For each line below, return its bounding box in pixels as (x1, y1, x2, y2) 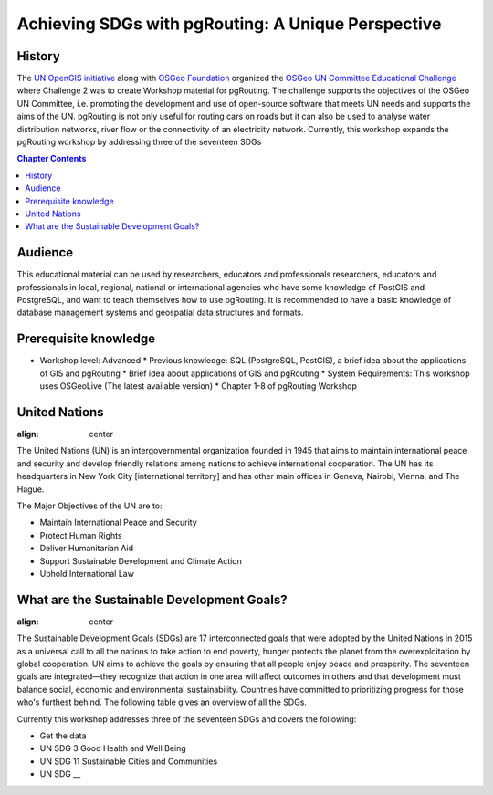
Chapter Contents (16, 153, 87, 164)
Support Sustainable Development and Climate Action (39, 555, 242, 566)
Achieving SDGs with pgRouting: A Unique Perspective (16, 14, 442, 34)
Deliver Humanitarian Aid (39, 543, 134, 554)
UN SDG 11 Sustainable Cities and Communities (39, 756, 218, 767)
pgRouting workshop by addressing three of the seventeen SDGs (16, 137, 262, 148)
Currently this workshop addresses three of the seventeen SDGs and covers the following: (16, 713, 357, 725)
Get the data (39, 730, 87, 741)
